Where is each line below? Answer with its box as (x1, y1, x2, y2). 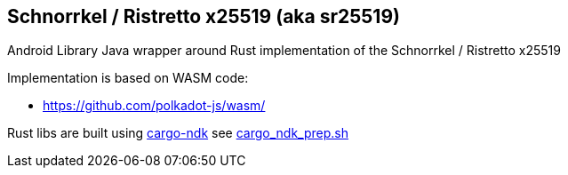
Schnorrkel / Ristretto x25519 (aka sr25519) (7, 5, 400, 28)
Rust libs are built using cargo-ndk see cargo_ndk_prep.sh (7, 125, 348, 141)
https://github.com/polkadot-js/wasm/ (43, 98, 266, 114)
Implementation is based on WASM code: (7, 70, 249, 86)
